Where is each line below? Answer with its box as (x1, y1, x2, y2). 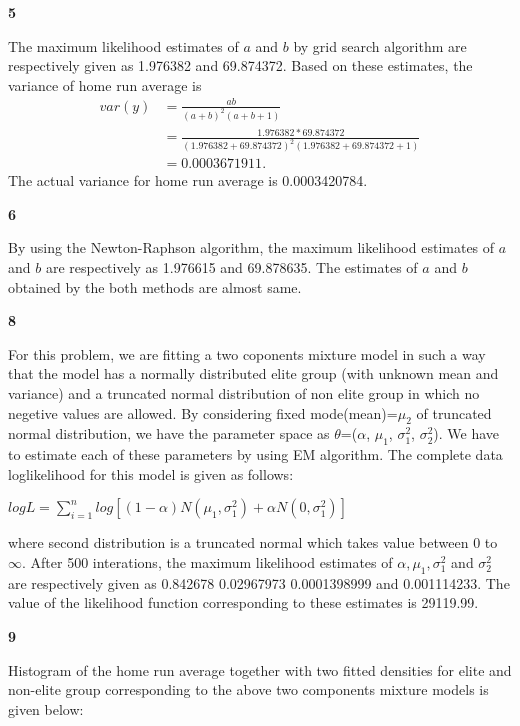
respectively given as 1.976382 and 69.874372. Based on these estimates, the (8, 55, 473, 76)
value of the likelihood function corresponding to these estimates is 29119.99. (8, 592, 479, 613)
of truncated (416, 402, 492, 423)
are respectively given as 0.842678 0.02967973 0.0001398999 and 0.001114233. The (8, 572, 510, 593)
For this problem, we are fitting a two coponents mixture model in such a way (8, 343, 486, 364)
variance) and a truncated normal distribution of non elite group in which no (8, 383, 480, 403)
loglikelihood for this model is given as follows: (8, 463, 294, 484)
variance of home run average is (8, 74, 202, 95)
